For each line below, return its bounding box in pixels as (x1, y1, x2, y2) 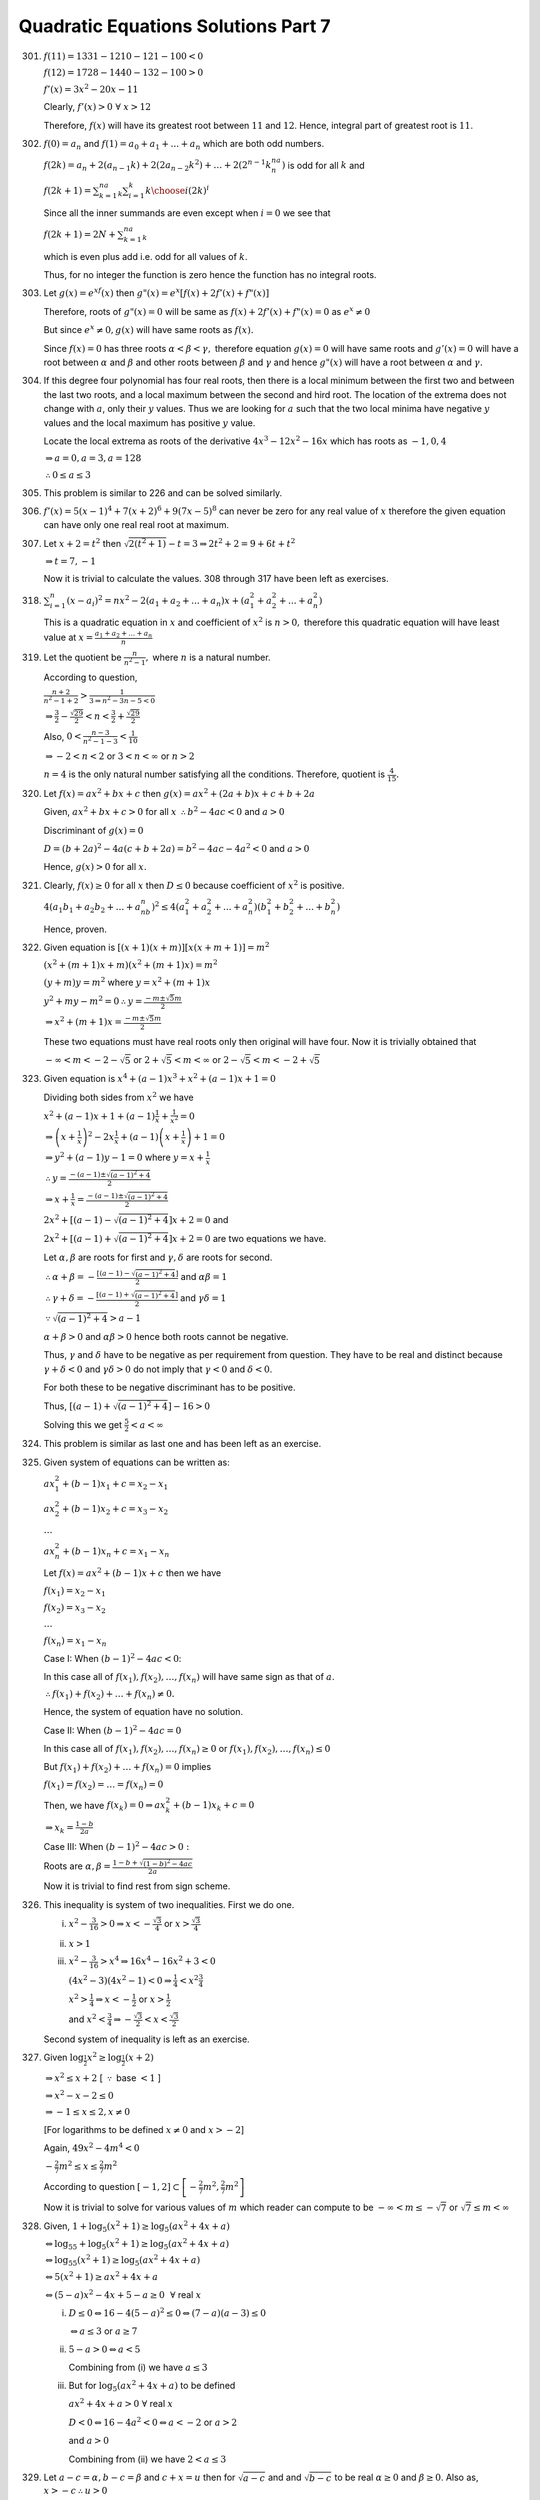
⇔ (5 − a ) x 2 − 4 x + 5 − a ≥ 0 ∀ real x (45, 2287, 202, 2300)
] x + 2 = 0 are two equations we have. (168, 1232, 327, 1244)
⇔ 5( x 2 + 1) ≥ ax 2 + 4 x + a (45, 2270, 159, 2283)
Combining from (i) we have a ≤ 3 (68, 2361, 208, 2373)
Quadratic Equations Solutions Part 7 (18, 15, 331, 37)
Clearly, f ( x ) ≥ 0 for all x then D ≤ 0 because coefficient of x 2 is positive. (43, 878, 345, 891)
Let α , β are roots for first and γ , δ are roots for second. (43, 1251, 273, 1263)
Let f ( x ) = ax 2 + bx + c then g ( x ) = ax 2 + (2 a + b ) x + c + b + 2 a (43, 786, 315, 799)
